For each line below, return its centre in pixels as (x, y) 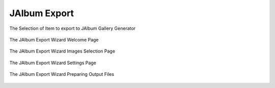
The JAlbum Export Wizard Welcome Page (54, 39)
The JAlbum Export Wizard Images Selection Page (62, 51)
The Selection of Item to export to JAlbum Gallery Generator (73, 28)
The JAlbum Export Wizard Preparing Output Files (62, 74)
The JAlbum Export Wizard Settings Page (53, 63)
